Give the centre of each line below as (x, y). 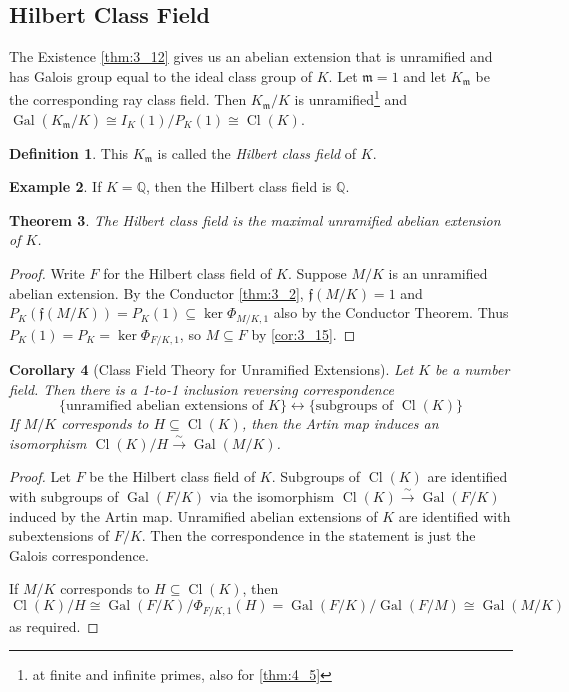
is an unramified (438, 273)
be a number (472, 369)
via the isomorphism (272, 496)
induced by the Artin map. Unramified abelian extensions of (193, 515)
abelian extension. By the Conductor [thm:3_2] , (156, 292)
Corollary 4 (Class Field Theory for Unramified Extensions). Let (211, 369)
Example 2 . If (55, 186)
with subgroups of (64, 496)
